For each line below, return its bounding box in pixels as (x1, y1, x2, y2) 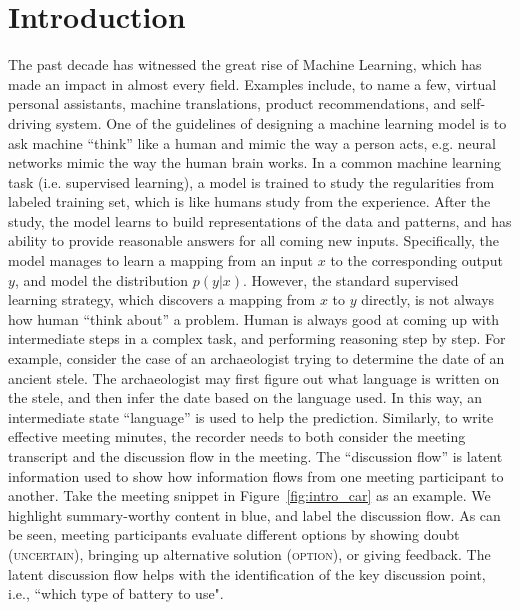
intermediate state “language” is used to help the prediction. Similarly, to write (8, 406, 494, 427)
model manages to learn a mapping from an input (8, 250, 314, 271)
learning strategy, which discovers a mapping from (8, 289, 316, 310)
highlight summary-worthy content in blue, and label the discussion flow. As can (8, 504, 501, 525)
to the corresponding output (330, 250, 503, 271)
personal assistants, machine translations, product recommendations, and (8, 93, 457, 114)
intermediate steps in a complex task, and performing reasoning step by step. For (8, 328, 506, 349)
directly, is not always (361, 289, 495, 310)
